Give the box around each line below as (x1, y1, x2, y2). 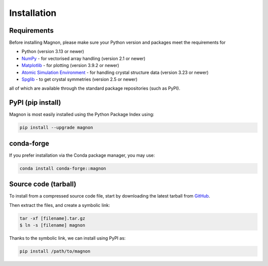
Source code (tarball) (9, 180, 76, 189)
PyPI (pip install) (9, 98, 62, 107)
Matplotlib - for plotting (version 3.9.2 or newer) (21, 63, 119, 68)
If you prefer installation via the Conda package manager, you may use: (9, 152, 155, 158)
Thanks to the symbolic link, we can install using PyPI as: (9, 235, 126, 241)
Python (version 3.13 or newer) (21, 49, 84, 55)
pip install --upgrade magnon (19, 125, 93, 131)
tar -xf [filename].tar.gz (19, 215, 85, 221)
